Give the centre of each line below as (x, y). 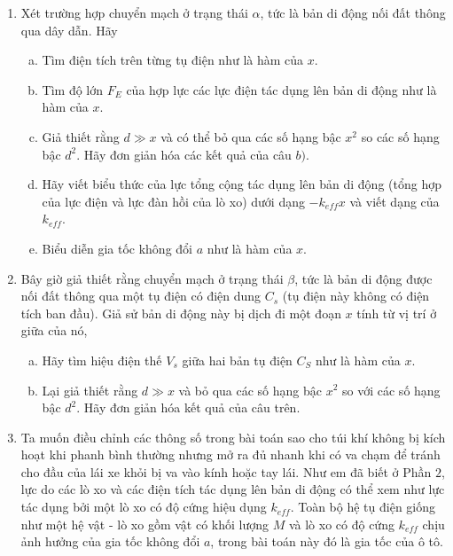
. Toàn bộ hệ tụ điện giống (363, 507)
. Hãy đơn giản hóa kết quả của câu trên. (188, 407)
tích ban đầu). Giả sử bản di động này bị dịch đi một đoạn (181, 313)
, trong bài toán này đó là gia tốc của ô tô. (327, 541)
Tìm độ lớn (73, 89)
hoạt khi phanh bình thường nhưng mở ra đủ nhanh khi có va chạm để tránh (230, 454)
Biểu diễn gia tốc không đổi (117, 248)
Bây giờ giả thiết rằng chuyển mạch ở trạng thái (152, 278)
